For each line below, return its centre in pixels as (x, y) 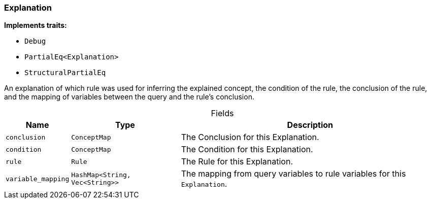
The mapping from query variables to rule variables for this (293, 174)
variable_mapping (38, 179)
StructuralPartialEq (65, 73)
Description (310, 125)
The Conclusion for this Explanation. (250, 137)
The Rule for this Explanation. (237, 162)
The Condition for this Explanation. (247, 149)
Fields (222, 113)
